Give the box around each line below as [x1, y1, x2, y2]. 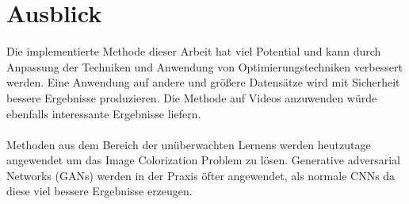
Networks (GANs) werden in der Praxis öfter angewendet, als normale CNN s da [6, 167, 396, 183]
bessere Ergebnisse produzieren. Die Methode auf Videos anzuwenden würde [6, 89, 377, 106]
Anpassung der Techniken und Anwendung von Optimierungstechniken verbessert [6, 58, 403, 75]
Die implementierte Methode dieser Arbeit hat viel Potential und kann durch [6, 43, 381, 60]
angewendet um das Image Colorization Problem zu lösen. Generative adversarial [6, 152, 400, 168]
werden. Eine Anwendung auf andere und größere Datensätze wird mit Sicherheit [6, 74, 400, 90]
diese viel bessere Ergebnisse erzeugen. [6, 183, 193, 199]
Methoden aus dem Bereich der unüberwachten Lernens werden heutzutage [6, 136, 371, 152]
